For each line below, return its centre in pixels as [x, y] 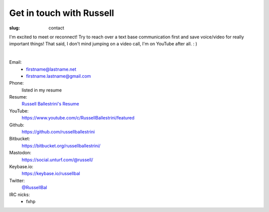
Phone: [17, 83]
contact [56, 28]
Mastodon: [20, 153]
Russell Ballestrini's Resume [50, 104]
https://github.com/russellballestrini [58, 132]
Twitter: [17, 180]
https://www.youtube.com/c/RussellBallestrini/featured [78, 118]
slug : [14, 28]
